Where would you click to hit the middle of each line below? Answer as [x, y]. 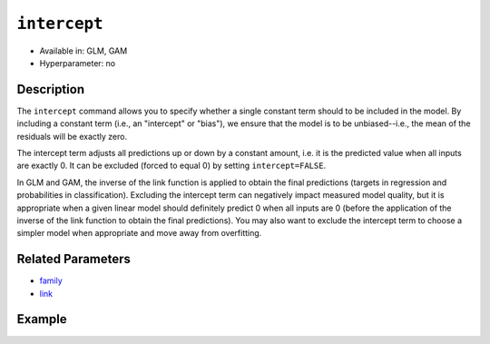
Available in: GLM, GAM [83, 51]
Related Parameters [74, 259]
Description [51, 89]
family [51, 280]
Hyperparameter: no [78, 63]
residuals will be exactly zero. [72, 136]
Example [42, 319]
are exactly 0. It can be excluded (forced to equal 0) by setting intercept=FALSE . [171, 166]
